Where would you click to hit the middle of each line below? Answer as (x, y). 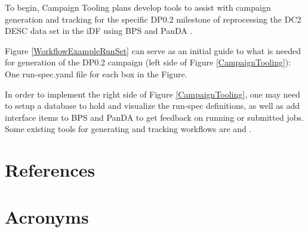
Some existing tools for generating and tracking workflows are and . (128, 129)
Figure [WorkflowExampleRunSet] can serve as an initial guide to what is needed (153, 50)
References (50, 170)
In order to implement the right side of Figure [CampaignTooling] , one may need (153, 94)
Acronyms (47, 216)
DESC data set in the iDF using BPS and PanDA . (99, 31)
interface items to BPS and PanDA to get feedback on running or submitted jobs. (154, 117)
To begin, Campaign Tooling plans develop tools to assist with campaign (138, 7)
